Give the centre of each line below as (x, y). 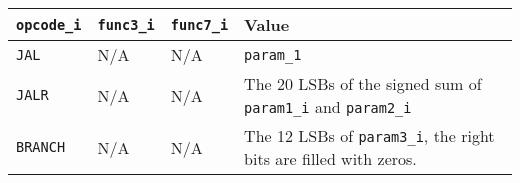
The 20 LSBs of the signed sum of (363, 83)
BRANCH (41, 147)
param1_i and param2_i (328, 106)
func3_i (126, 24)
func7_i (199, 24)
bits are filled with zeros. (330, 158)
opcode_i (49, 24)
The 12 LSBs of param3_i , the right (369, 135)
